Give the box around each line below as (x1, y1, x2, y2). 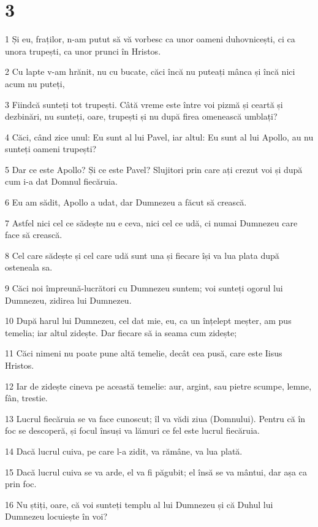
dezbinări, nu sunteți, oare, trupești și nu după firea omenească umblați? (5, 110, 278, 123)
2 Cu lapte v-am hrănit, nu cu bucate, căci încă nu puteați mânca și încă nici (5, 65, 295, 78)
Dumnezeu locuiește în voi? (5, 510, 108, 523)
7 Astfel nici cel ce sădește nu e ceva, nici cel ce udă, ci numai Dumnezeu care (5, 216, 298, 229)
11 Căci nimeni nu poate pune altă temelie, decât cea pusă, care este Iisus (5, 347, 282, 360)
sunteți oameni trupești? (5, 142, 97, 155)
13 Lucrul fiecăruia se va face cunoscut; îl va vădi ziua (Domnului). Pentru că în (5, 412, 306, 425)
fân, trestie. (5, 391, 48, 404)
